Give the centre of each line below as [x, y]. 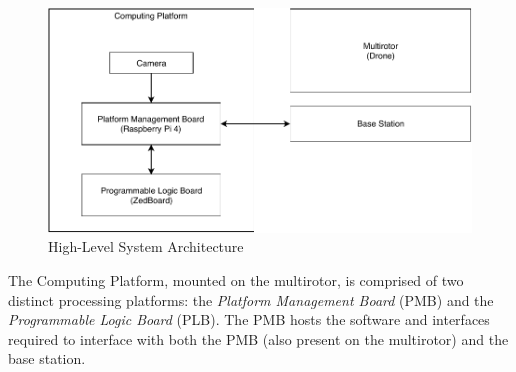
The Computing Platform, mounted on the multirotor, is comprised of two [236, 279]
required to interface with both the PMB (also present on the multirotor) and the [258, 338]
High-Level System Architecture [146, 246]
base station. [47, 358]
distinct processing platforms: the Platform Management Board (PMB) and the [251, 299]
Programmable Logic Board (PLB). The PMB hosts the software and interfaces [249, 319]
